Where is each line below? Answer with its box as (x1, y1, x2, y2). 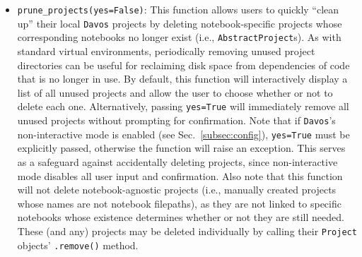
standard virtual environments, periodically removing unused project (17, 43, 315, 58)
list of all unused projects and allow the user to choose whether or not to (17, 85, 333, 100)
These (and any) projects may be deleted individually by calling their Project (17, 223, 357, 238)
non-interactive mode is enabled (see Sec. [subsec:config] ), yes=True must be (17, 126, 350, 141)
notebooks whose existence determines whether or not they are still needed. (17, 210, 344, 225)
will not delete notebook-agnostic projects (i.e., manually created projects (17, 182, 337, 197)
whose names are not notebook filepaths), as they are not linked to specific (17, 196, 341, 210)
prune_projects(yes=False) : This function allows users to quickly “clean (17, 2, 339, 16)
